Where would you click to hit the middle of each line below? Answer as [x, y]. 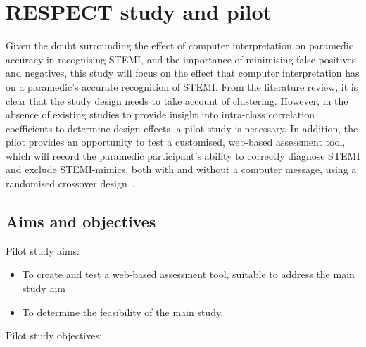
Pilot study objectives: [54, 335]
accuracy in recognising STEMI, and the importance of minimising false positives [181, 59]
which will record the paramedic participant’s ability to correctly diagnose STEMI [183, 155]
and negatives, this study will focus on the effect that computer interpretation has [183, 73]
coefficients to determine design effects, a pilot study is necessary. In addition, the [182, 128]
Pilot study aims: [43, 250]
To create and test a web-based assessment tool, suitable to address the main [188, 274]
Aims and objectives [81, 221]
